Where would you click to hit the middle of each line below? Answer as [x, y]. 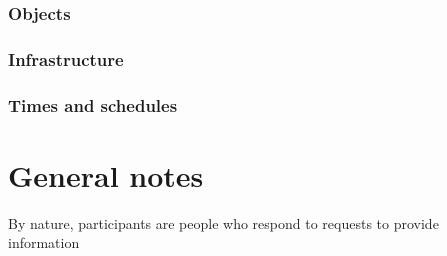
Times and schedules [93, 104]
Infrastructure [66, 58]
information [44, 242]
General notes [106, 174]
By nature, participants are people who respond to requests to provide [223, 222]
